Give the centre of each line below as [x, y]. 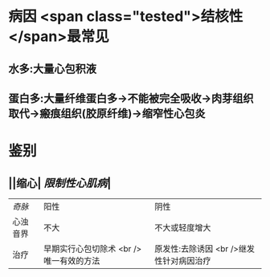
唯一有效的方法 [72, 260]
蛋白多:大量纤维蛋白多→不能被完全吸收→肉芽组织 [131, 98]
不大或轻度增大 [183, 227]
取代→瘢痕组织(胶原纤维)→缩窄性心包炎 [107, 113]
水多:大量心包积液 [53, 69]
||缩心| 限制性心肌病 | [60, 183]
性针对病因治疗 [183, 260]
